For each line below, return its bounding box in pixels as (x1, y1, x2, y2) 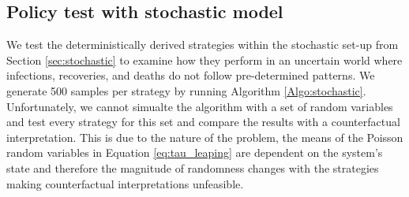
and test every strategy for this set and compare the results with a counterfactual (6, 113, 400, 130)
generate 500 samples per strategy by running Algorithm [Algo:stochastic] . (6, 82, 366, 98)
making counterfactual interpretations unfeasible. (6, 175, 244, 191)
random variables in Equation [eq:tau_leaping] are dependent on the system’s (6, 144, 383, 161)
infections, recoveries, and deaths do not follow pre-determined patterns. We (6, 67, 375, 84)
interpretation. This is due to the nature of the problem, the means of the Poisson (6, 128, 403, 145)
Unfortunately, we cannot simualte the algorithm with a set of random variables (6, 98, 393, 114)
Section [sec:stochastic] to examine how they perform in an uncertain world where (6, 51, 403, 68)
